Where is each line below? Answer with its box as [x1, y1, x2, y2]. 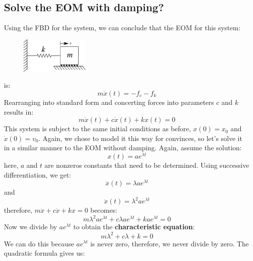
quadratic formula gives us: [4, 248, 85, 258]
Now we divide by [4, 221, 57, 232]
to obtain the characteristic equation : [73, 221, 195, 232]
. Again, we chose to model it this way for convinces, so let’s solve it [38, 133, 242, 143]
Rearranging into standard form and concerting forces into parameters [4, 97, 214, 107]
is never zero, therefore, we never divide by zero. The [90, 238, 249, 248]
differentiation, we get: [4, 169, 71, 180]
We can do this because [4, 238, 74, 248]
